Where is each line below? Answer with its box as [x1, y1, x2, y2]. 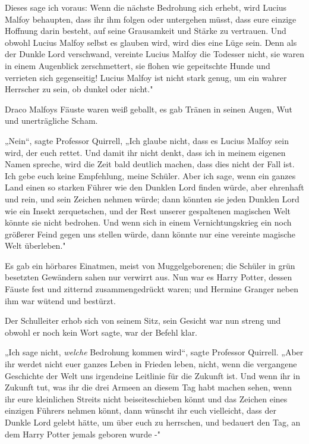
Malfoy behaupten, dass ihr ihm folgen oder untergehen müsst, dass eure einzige [5, 12, 297, 25]
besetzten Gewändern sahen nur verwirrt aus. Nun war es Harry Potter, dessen [5, 271, 292, 283]
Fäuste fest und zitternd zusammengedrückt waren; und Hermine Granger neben [5, 283, 298, 295]
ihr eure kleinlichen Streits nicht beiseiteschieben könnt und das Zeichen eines [5, 392, 288, 405]
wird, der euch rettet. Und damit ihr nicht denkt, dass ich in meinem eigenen [5, 146, 286, 158]
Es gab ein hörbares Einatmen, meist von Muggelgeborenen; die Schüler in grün [5, 259, 295, 271]
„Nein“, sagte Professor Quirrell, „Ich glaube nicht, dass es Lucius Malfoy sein [5, 134, 289, 146]
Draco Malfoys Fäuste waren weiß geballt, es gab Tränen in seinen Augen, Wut [5, 102, 292, 115]
